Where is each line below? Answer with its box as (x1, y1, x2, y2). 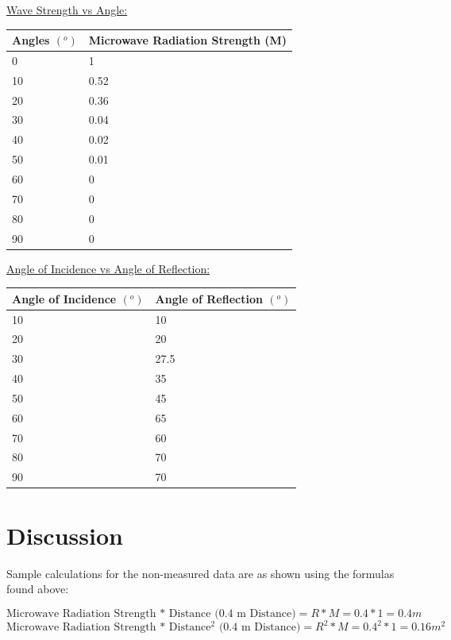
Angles (12, 32, 50, 48)
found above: (6, 580, 69, 597)
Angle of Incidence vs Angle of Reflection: (6, 260, 210, 276)
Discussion (6, 519, 123, 551)
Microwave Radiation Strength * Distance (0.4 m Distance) (6, 607, 296, 619)
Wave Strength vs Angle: (6, 2, 128, 17)
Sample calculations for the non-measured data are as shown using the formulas (6, 565, 395, 581)
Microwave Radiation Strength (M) (88, 32, 287, 48)
